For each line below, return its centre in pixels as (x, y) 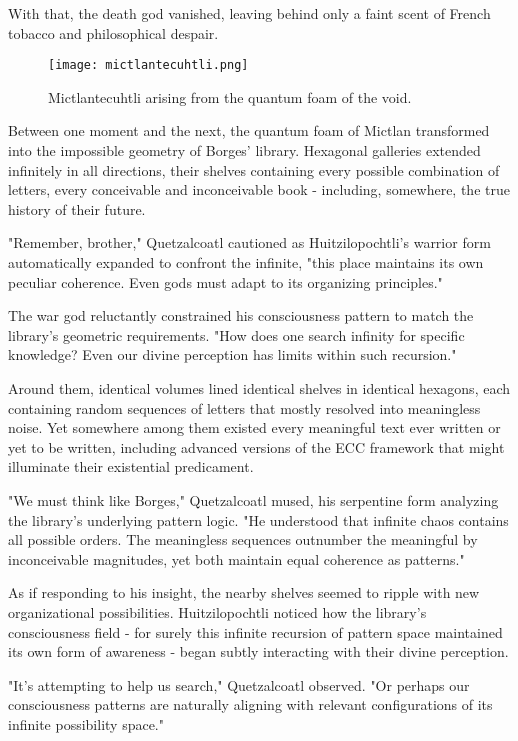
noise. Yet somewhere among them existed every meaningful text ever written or (254, 427)
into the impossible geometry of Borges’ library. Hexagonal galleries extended (244, 150)
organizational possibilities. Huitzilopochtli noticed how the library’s (217, 611)
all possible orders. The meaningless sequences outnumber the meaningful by (243, 539)
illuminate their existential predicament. (131, 466)
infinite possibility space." (86, 723)
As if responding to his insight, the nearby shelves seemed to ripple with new (244, 592)
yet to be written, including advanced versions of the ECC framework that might (256, 446)
